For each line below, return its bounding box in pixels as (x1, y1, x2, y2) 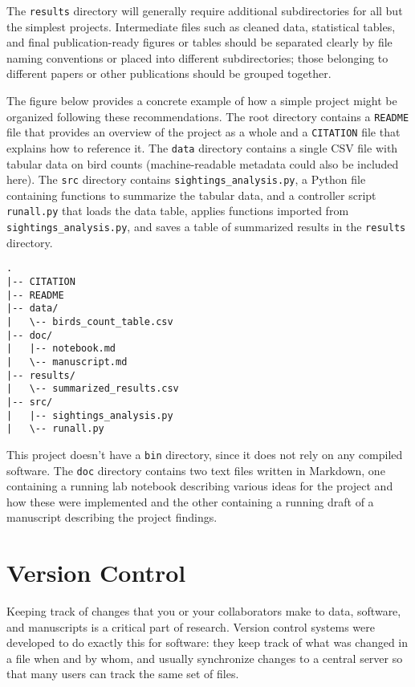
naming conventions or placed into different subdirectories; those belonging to (6, 49, 389, 66)
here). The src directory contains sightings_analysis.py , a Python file (6, 171, 366, 188)
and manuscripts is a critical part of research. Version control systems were (6, 618, 375, 635)
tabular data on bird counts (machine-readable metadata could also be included (6, 155, 399, 172)
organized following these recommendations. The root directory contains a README (6, 108, 409, 124)
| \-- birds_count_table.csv (6, 315, 173, 327)
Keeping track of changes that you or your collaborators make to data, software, (6, 603, 401, 620)
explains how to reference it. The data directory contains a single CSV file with (6, 139, 398, 156)
